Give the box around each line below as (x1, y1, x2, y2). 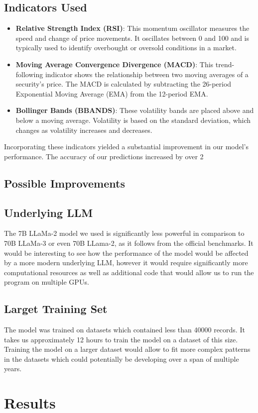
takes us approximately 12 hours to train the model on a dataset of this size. (4, 334, 238, 344)
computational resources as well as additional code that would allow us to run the (4, 267, 254, 277)
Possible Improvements (4, 175, 125, 191)
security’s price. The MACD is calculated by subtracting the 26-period (15, 79, 232, 89)
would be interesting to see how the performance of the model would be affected (4, 247, 249, 258)
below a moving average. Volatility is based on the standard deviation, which (15, 114, 251, 125)
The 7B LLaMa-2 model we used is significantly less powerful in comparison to (4, 228, 245, 238)
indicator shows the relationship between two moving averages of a (45, 69, 249, 79)
